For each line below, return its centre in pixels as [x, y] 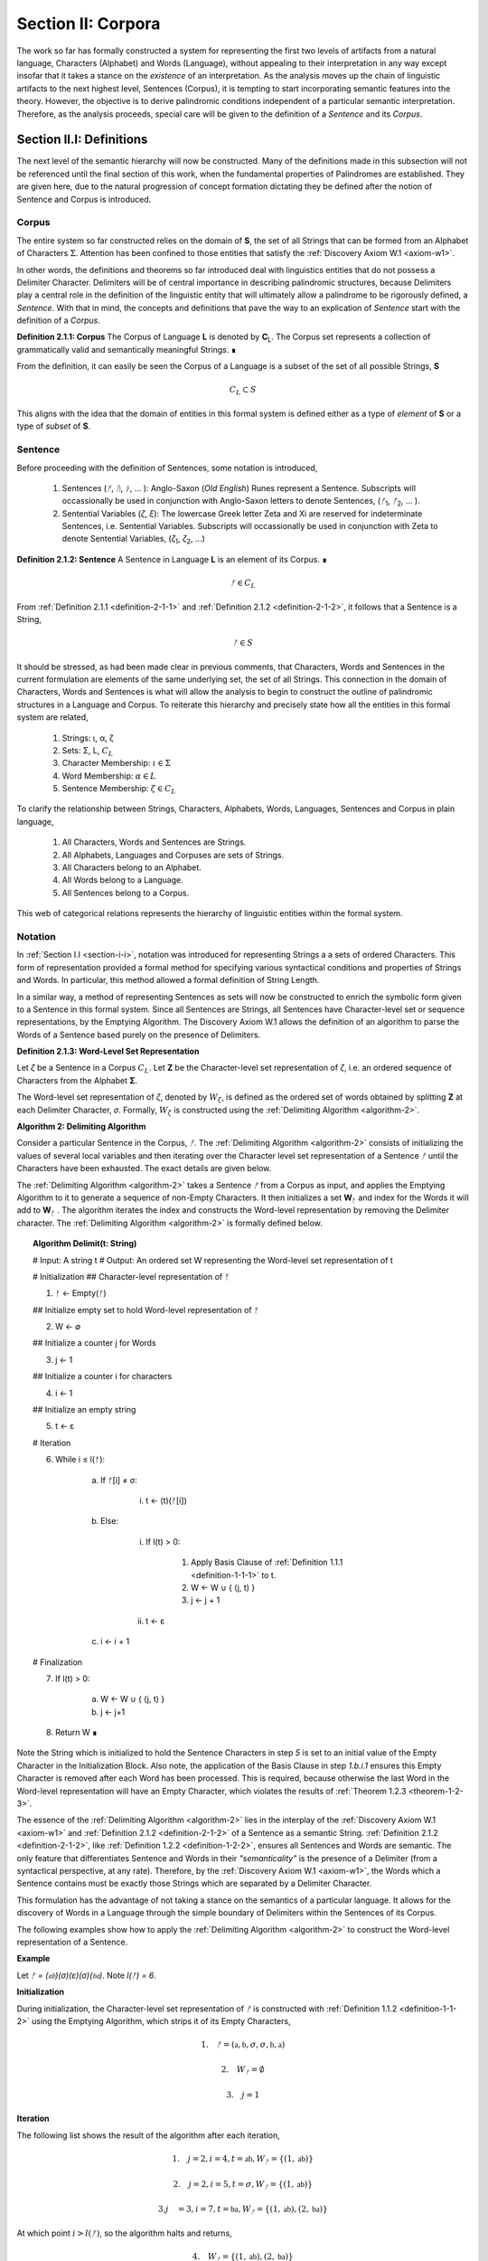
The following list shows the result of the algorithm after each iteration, [148, 2135]
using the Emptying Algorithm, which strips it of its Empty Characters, [161, 2020]
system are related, [53, 717]
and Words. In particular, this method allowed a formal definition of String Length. [168, 980]
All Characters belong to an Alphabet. [132, 867]
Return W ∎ [77, 1733]
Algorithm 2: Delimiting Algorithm [81, 1127]
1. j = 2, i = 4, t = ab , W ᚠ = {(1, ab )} [243, 2160]
